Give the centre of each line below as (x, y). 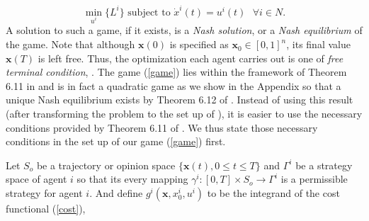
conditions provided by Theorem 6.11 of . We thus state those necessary (162, 127)
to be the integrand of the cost (273, 193)
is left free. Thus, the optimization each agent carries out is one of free (191, 58)
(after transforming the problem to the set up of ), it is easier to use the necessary (184, 114)
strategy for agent (44, 193)
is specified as (199, 44)
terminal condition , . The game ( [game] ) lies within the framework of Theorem (176, 72)
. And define (116, 193)
